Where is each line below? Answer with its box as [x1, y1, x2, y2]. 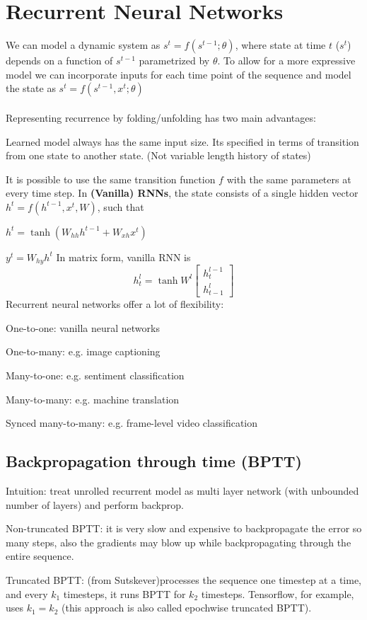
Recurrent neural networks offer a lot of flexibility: [6, 297, 224, 311]
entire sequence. [6, 549, 74, 563]
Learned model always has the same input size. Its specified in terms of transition [6, 134, 359, 149]
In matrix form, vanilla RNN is [56, 249, 191, 264]
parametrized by [139, 53, 210, 68]
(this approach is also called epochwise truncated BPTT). [61, 600, 312, 615]
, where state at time [235, 38, 326, 52]
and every [6, 586, 48, 601]
